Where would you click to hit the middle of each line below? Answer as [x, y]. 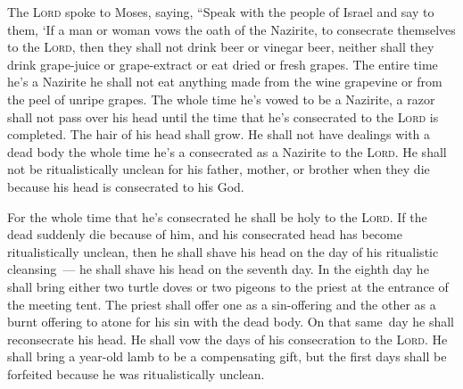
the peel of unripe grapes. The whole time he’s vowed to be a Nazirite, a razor [221, 99]
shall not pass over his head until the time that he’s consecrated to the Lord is [223, 116]
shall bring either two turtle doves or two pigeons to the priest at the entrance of [228, 286]
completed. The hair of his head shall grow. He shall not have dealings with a [219, 134]
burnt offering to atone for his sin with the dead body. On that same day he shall [231, 322]
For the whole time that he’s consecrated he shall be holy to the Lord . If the [217, 216]
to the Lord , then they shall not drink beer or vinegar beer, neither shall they [221, 47]
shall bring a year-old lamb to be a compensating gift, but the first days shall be [227, 356]
